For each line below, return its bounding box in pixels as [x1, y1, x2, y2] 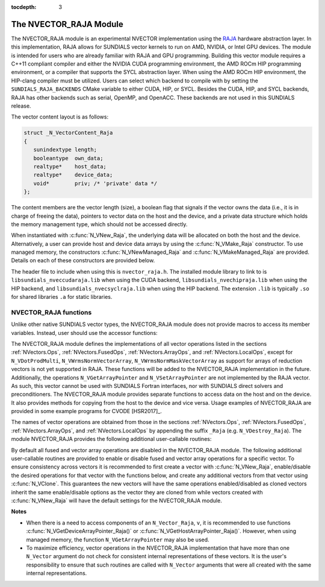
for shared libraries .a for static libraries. [11, 293, 113, 301]
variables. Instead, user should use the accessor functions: [11, 329, 158, 336]
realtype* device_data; [33, 171, 113, 179]
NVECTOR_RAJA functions [11, 308, 92, 316]
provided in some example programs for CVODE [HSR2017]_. [11, 408, 162, 415]
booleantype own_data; [33, 155, 104, 162]
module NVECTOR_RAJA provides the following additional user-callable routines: [11, 435, 212, 443]
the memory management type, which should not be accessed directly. [11, 220, 188, 228]
